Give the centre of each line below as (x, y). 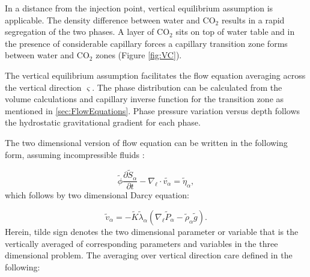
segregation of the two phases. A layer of (80, 32)
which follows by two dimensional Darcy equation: (97, 195)
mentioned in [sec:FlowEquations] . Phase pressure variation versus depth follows (153, 110)
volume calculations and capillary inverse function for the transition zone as (144, 99)
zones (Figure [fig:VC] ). (139, 55)
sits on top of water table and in (235, 32)
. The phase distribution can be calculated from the (187, 87)
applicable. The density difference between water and (102, 20)
